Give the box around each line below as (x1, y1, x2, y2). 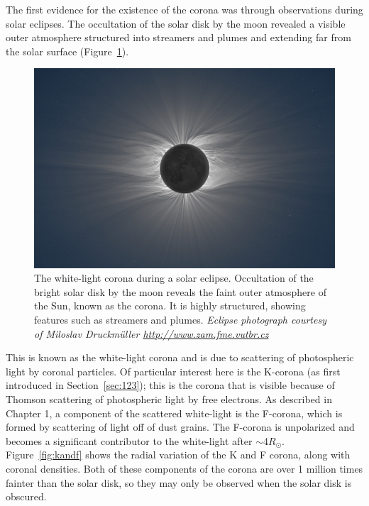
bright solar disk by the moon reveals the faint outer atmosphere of (34, 284, 326, 299)
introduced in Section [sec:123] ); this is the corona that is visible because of (6, 378, 335, 392)
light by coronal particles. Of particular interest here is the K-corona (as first (6, 363, 341, 378)
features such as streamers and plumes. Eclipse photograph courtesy (34, 312, 326, 326)
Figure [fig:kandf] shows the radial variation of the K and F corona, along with (6, 447, 351, 462)
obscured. (6, 489, 47, 504)
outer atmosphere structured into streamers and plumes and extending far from (6, 30, 351, 45)
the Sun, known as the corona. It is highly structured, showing (34, 298, 306, 313)
